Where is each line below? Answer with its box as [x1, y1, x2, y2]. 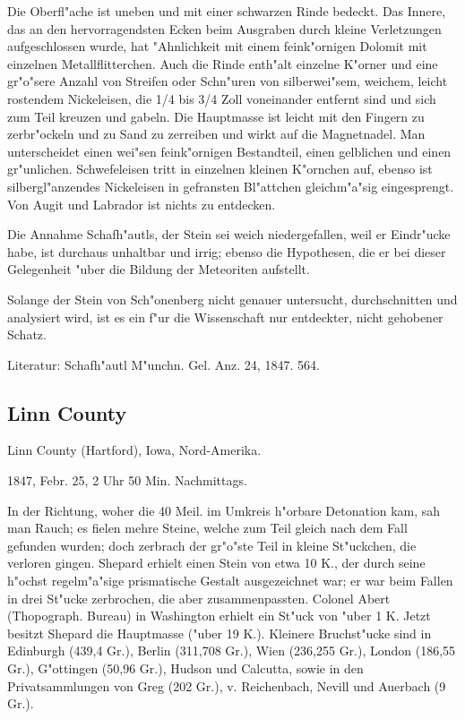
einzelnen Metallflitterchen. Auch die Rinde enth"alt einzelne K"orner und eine [7, 54, 438, 73]
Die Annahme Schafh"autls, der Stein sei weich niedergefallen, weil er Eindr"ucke [7, 225, 451, 244]
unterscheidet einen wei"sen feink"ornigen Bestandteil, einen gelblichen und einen [7, 141, 452, 160]
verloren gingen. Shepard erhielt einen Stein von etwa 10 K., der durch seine [7, 553, 426, 572]
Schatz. [7, 325, 47, 344]
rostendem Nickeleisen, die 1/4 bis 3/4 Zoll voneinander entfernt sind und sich [7, 89, 436, 107]
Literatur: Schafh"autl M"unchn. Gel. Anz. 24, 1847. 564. [7, 355, 320, 373]
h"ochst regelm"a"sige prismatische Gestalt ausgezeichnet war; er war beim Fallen [7, 571, 453, 590]
